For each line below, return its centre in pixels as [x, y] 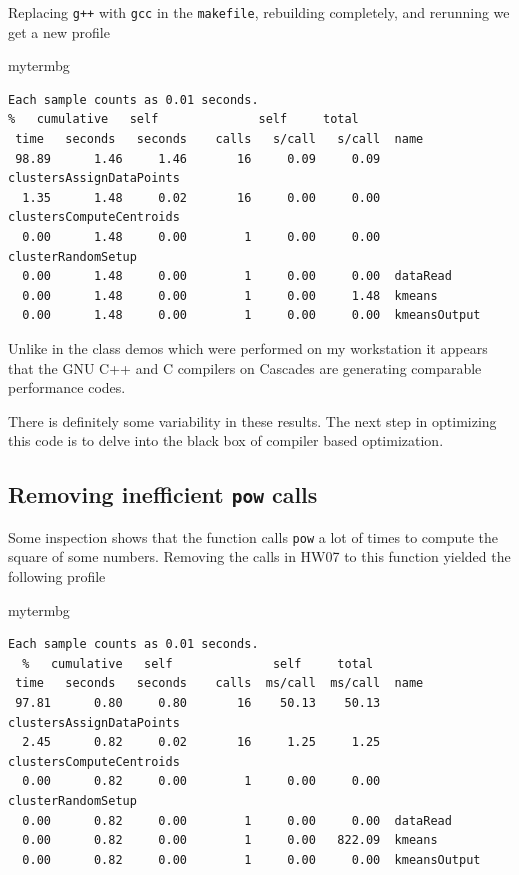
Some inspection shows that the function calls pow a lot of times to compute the [253, 536]
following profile [57, 575]
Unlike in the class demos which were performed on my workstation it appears [248, 347]
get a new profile [59, 31]
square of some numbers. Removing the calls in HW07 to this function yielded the [259, 556]
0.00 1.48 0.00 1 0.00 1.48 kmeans [230, 295]
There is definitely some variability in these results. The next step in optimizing [252, 420]
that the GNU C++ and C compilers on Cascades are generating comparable [245, 367]
